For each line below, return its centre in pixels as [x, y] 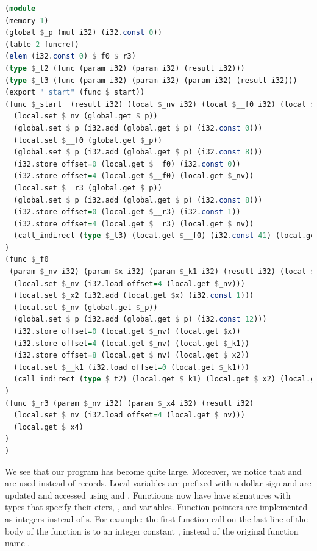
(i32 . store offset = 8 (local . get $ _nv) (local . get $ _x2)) [132, 355]
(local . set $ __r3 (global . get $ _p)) [88, 188]
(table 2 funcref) [42, 44]
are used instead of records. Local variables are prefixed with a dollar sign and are [158, 483]
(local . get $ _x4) [48, 427]
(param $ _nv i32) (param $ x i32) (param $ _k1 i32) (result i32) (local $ [162, 272]
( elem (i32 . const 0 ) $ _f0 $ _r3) [70, 56]
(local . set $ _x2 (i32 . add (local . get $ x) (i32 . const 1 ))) [134, 296]
